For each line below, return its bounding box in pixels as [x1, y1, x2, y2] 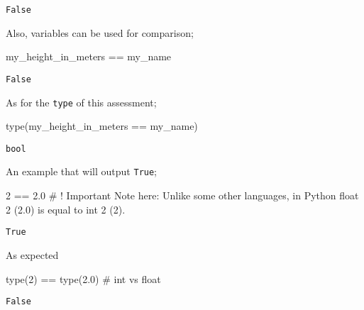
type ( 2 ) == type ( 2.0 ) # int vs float [6, 271, 161, 286]
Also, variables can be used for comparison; [6, 25, 194, 40]
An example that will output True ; [6, 164, 158, 179]
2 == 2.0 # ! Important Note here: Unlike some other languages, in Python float [6, 188, 359, 203]
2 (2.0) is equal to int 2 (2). [6, 201, 126, 216]
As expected [6, 247, 59, 262]
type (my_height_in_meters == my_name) [6, 118, 198, 133]
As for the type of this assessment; [6, 94, 157, 109]
